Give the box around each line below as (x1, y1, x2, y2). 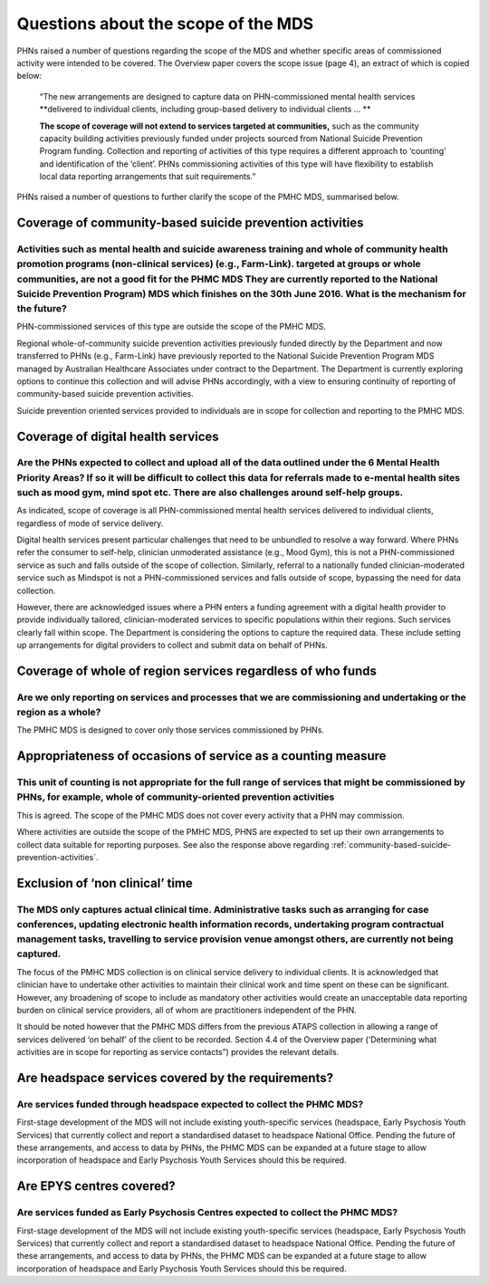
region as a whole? (16, 706, 101, 719)
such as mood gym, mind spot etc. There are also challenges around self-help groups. (16, 485, 403, 498)
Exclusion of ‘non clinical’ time (16, 875, 194, 891)
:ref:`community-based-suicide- (331, 839, 452, 850)
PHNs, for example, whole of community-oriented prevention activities (16, 791, 335, 803)
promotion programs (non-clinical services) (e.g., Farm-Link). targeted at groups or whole (16, 258, 421, 271)
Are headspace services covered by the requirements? (16, 1069, 334, 1086)
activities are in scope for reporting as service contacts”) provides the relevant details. (16, 1047, 340, 1058)
